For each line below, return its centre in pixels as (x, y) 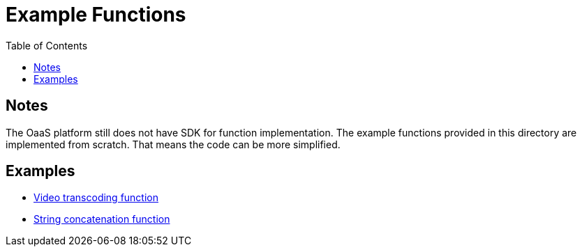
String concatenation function (102, 219)
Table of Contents (47, 45)
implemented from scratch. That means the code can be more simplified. (173, 144)
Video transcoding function (96, 198)
